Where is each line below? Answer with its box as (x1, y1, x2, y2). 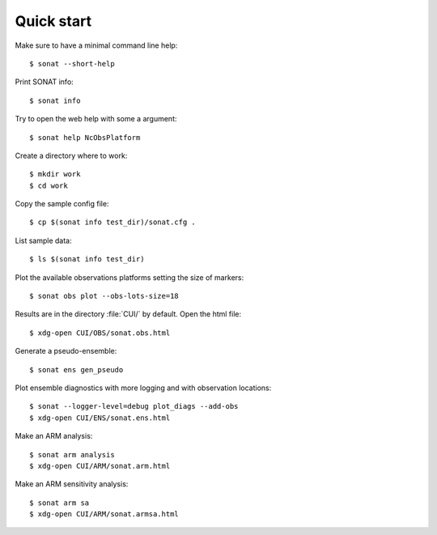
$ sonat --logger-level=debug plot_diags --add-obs (29, 401, 239, 411)
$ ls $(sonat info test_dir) (29, 255, 145, 264)
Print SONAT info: (15, 77, 74, 87)
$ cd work (29, 180, 68, 190)
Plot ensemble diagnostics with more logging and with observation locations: (15, 383, 272, 393)
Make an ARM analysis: (15, 431, 93, 441)
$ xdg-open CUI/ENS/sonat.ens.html (29, 413, 171, 422)
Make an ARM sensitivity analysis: (15, 479, 129, 489)
